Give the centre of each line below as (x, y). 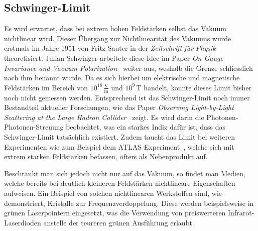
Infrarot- (241, 213)
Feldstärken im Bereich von (46, 87)
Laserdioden (23, 222)
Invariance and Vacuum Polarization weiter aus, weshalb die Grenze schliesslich (128, 68)
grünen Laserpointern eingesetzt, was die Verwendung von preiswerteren (115, 213)
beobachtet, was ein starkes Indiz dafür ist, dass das (146, 127)
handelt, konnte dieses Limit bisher (198, 87)
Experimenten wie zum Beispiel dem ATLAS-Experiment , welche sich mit (119, 146)
